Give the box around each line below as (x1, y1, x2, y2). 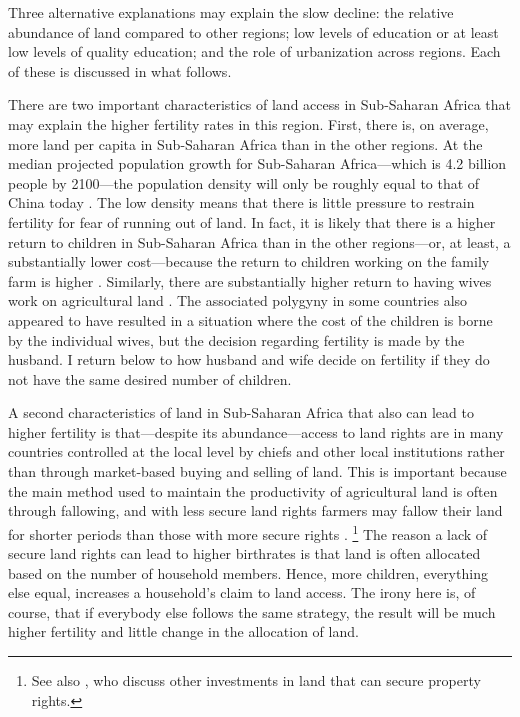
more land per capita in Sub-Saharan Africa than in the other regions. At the (8, 133, 483, 154)
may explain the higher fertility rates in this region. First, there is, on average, (8, 113, 489, 134)
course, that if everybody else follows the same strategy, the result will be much (8, 601, 496, 622)
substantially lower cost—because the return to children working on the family (8, 251, 490, 272)
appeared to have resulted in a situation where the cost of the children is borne (8, 309, 493, 330)
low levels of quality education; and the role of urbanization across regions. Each (8, 41, 501, 62)
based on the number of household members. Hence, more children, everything (8, 562, 488, 583)
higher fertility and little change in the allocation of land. (8, 621, 359, 642)
